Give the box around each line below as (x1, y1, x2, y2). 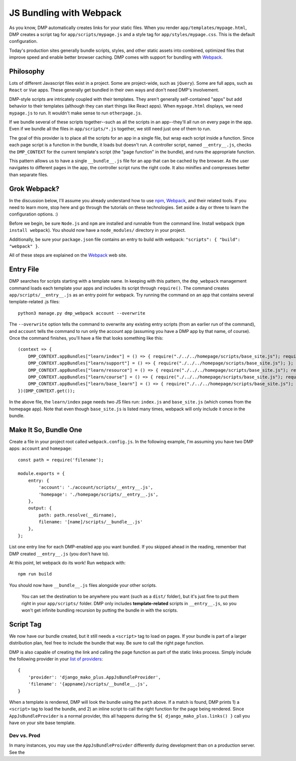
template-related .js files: (9, 299, 60, 305)
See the (9, 749, 25, 755)
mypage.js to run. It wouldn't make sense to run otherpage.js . (9, 110, 143, 116)
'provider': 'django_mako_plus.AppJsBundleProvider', (28, 674, 161, 680)
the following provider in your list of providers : (9, 656, 103, 662)
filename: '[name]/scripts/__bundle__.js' (38, 519, 143, 525)
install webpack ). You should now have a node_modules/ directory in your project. (9, 227, 186, 233)
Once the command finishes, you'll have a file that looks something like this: (9, 335, 164, 341)
